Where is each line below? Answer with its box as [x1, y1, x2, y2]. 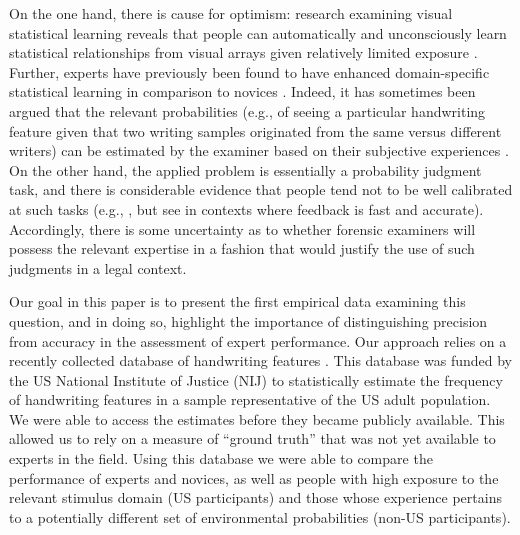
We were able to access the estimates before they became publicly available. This [9, 408, 505, 429]
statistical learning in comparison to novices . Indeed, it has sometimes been [9, 81, 476, 102]
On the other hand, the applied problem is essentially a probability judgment [9, 159, 482, 180]
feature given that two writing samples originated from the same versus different [9, 120, 502, 141]
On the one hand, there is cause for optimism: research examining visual [9, 3, 453, 23]
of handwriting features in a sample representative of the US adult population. [9, 389, 491, 410]
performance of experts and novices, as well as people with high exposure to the [9, 467, 499, 488]
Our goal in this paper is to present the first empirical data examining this [9, 291, 466, 312]
